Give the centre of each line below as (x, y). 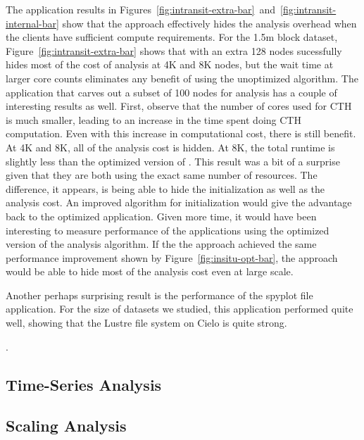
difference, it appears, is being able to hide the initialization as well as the (165, 188)
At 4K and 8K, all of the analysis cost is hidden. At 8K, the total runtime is (170, 147)
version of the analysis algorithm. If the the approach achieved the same (161, 244)
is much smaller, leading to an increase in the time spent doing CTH (153, 119)
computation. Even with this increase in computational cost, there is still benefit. (181, 133)
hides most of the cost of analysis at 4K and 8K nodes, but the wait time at (170, 64)
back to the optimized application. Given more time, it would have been (161, 216)
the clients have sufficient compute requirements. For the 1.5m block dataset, (172, 37)
